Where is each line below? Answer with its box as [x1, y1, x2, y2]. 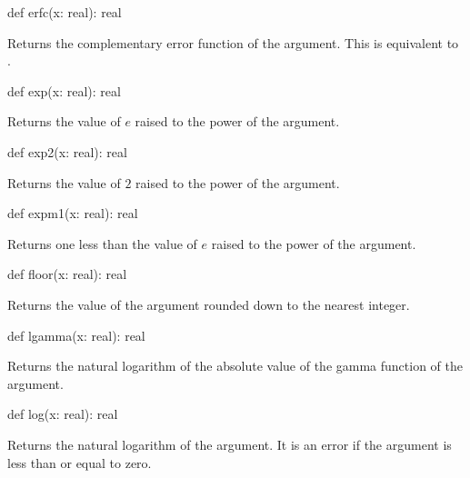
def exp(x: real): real [7, 81, 121, 100]
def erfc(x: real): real [7, 3, 122, 21]
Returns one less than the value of [7, 234, 197, 253]
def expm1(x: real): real [7, 204, 138, 223]
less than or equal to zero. [7, 453, 152, 472]
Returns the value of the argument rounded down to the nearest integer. [7, 294, 410, 314]
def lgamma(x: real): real [7, 325, 145, 344]
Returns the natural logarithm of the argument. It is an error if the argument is [7, 434, 452, 453]
